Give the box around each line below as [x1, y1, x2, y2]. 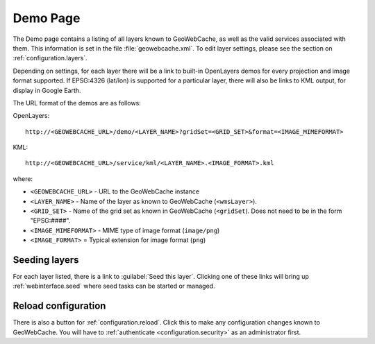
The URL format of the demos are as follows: [12, 98, 142, 107]
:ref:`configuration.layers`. [12, 54, 87, 62]
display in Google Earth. [12, 86, 81, 94]
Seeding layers [12, 254, 79, 266]
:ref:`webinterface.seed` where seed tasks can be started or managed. [12, 282, 215, 291]
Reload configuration [12, 300, 106, 312]
